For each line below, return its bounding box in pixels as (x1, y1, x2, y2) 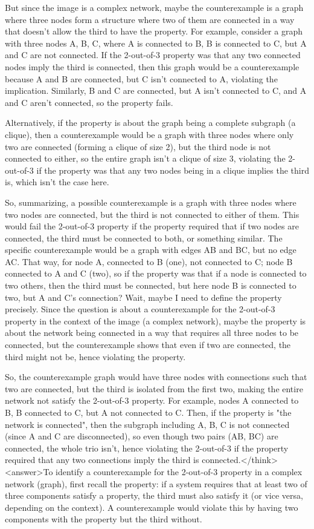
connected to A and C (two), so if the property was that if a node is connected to (5, 267, 307, 280)
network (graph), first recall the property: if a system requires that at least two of (5, 477, 307, 490)
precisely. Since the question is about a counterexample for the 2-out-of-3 (5, 303, 275, 315)
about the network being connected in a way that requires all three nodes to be (5, 326, 299, 339)
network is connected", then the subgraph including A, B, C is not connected (5, 418, 290, 430)
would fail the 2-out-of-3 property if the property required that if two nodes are (5, 220, 299, 232)
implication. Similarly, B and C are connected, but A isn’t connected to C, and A (5, 84, 307, 97)
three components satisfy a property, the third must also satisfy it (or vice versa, (5, 489, 303, 502)
